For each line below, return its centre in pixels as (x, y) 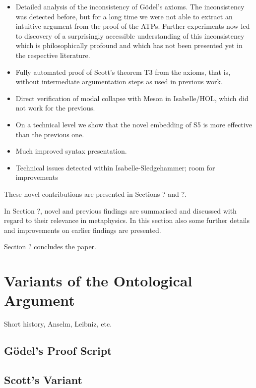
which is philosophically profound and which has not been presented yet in (129, 45)
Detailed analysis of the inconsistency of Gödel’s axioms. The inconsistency (130, 6)
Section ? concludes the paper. (50, 247)
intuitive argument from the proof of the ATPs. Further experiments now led (133, 26)
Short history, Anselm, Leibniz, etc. (58, 324)
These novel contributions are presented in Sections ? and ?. (95, 194)
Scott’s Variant (43, 379)
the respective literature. (53, 55)
